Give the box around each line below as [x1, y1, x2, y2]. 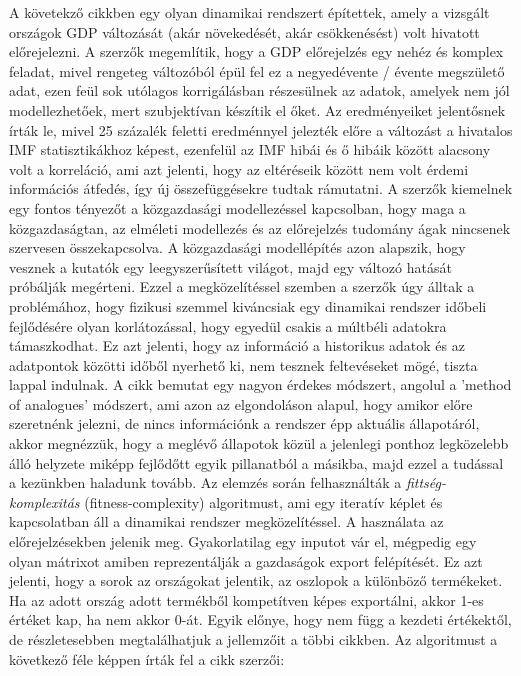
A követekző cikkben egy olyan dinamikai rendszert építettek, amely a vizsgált [9, 2, 490, 22]
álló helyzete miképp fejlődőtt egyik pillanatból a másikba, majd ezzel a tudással [9, 452, 504, 473]
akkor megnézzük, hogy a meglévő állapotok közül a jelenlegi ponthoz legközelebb [9, 433, 509, 454]
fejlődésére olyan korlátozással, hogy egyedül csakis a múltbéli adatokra [9, 315, 447, 336]
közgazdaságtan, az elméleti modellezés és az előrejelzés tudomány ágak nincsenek [9, 217, 511, 238]
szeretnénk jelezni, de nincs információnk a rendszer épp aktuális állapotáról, [9, 413, 480, 434]
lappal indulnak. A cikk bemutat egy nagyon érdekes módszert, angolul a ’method [9, 374, 512, 395]
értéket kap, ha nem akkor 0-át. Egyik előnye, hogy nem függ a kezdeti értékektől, [9, 609, 512, 630]
